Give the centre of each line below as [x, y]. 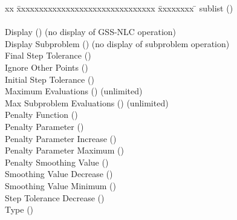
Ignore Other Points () [47, 67]
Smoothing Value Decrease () [59, 174]
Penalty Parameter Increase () [61, 138]
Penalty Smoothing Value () [57, 162]
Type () [19, 209]
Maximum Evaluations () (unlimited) [74, 91]
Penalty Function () [41, 115]
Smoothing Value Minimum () [60, 185]
